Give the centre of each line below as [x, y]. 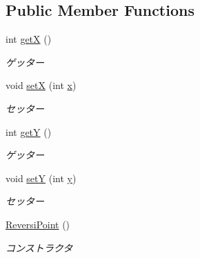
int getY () [29, 131]
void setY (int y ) [41, 178]
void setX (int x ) [41, 85]
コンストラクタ [39, 247]
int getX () [29, 39]
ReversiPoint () [38, 224]
